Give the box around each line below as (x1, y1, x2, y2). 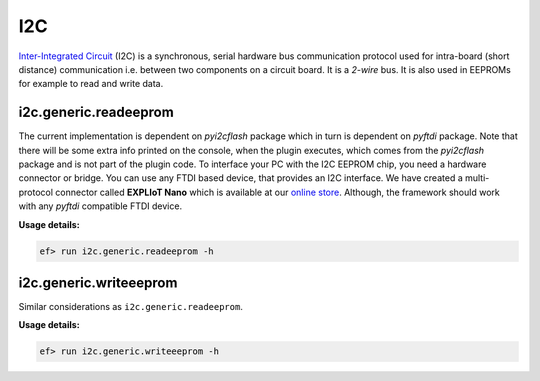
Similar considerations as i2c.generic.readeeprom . (18, 301, 244, 313)
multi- (465, 172, 490, 184)
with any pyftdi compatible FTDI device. (18, 200, 183, 212)
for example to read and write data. (18, 78, 164, 90)
